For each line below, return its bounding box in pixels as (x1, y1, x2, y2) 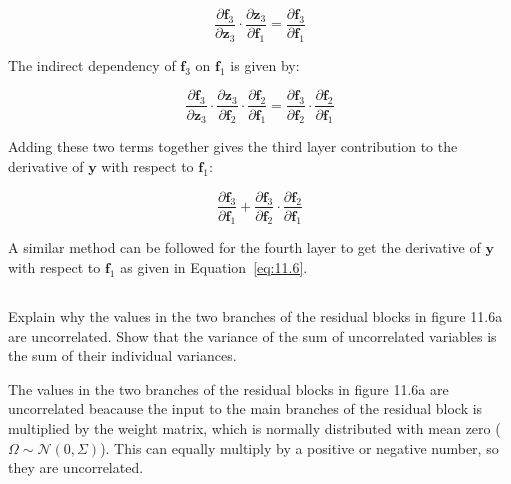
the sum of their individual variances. (8, 345, 237, 366)
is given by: (230, 54, 300, 75)
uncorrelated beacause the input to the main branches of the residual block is (8, 398, 483, 419)
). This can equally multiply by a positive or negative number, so (100, 437, 499, 458)
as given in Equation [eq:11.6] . (120, 256, 308, 277)
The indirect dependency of (8, 54, 176, 75)
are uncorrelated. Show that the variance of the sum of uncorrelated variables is (8, 325, 497, 346)
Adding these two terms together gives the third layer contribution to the (8, 136, 458, 157)
